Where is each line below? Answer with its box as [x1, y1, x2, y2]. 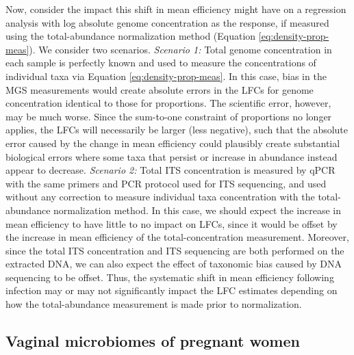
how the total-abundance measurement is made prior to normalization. [5, 297, 302, 311]
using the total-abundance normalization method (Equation [5, 29, 256, 43]
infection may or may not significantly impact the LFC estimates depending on [5, 283, 338, 298]
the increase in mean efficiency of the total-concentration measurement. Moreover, [5, 230, 349, 244]
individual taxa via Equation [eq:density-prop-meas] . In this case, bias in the [5, 68, 327, 83]
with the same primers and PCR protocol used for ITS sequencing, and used [5, 176, 327, 190]
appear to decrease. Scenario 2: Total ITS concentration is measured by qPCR [5, 163, 336, 177]
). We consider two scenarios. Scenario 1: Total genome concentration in [29, 42, 332, 56]
